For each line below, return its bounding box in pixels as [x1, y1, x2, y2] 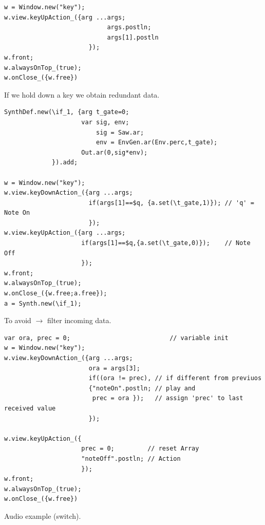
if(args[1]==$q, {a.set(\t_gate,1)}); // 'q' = [88, 199, 254, 207]
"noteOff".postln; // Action [81, 455, 181, 462]
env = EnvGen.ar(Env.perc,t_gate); [96, 139, 218, 146]
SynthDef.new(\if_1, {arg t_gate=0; [4, 108, 129, 116]
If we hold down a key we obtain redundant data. [4, 89, 160, 100]
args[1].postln [107, 33, 159, 41]
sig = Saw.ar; [96, 128, 144, 136]
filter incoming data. [47, 315, 111, 326]
